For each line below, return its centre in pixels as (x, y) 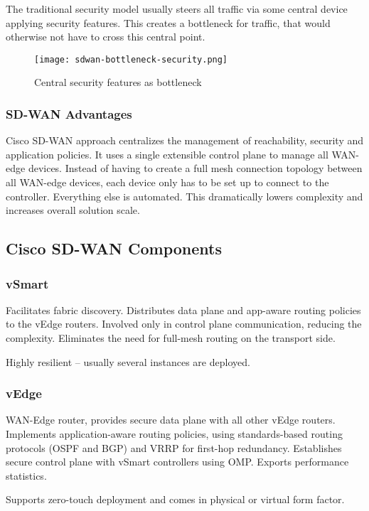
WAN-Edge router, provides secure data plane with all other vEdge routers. (171, 420)
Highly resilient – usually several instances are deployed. (128, 361)
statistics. (26, 475)
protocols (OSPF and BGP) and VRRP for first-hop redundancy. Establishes (174, 447)
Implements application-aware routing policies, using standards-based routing (174, 434)
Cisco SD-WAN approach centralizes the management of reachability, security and (185, 140)
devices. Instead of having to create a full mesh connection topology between (195, 168)
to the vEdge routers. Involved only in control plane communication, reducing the (184, 324)
